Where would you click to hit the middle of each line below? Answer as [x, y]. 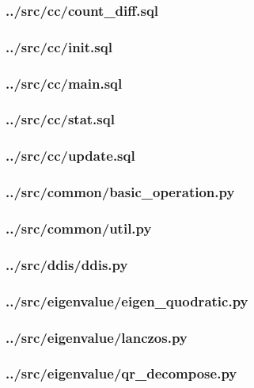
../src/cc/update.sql [70, 156]
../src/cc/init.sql [59, 46]
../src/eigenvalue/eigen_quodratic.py [127, 301]
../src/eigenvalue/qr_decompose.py [121, 373]
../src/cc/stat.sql [60, 119]
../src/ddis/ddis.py [67, 264]
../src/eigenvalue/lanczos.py [97, 337]
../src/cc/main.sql [64, 83]
